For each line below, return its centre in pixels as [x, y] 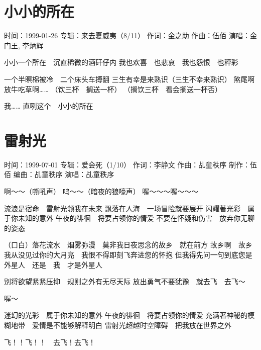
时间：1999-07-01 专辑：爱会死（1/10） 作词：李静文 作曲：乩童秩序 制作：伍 [130, 164]
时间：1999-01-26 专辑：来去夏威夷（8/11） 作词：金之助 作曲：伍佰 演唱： [127, 35]
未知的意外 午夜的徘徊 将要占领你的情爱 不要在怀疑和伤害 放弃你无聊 [136, 218]
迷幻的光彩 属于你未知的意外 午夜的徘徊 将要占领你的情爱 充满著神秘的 [126, 315]
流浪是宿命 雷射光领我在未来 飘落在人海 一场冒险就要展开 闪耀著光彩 [122, 208]
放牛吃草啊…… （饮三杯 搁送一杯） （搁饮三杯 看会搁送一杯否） [113, 89]
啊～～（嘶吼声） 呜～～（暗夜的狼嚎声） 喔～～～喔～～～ [101, 191]
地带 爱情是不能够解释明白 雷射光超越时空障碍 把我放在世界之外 [121, 325]
